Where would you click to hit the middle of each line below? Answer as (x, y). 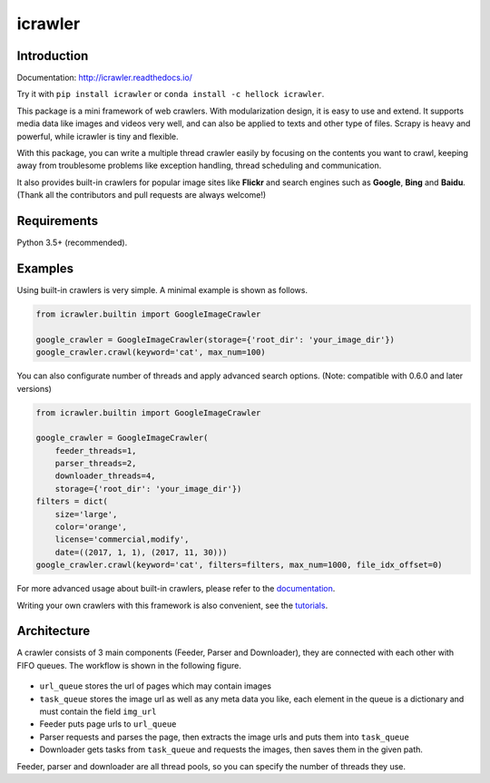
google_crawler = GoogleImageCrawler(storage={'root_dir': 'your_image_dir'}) (215, 339)
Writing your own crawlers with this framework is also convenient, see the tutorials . (172, 605)
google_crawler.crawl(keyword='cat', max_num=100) (151, 352)
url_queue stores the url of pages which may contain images (156, 686)
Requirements (58, 221)
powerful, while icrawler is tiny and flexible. (98, 136)
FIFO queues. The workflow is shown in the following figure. (129, 665)
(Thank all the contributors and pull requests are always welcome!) (142, 195)
